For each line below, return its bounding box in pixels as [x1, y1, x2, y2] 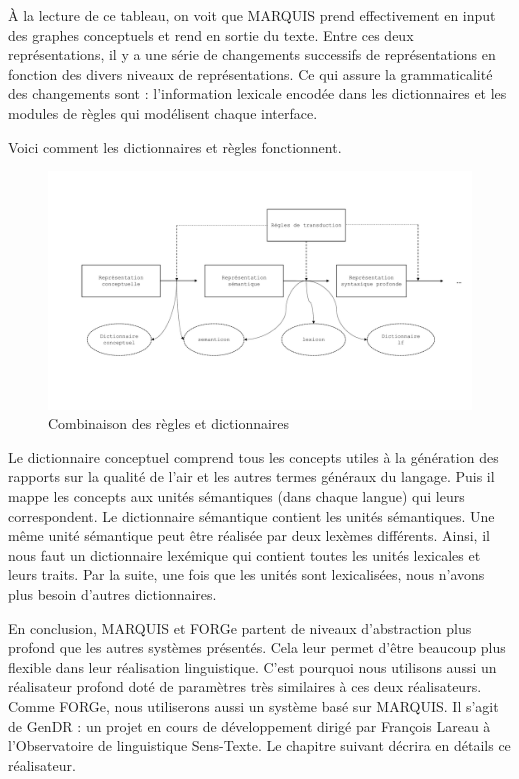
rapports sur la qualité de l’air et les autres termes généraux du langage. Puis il [8, 466, 495, 487]
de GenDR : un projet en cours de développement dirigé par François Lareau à [8, 715, 491, 736]
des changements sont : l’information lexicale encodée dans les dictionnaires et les [8, 83, 507, 104]
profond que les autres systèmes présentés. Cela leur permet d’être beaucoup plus [8, 637, 506, 658]
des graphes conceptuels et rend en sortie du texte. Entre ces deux [8, 24, 414, 45]
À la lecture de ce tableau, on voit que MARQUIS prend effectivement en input [8, 5, 496, 25]
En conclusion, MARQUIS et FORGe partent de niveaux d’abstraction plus [8, 617, 472, 638]
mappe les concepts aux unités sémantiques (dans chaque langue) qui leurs [8, 486, 465, 507]
